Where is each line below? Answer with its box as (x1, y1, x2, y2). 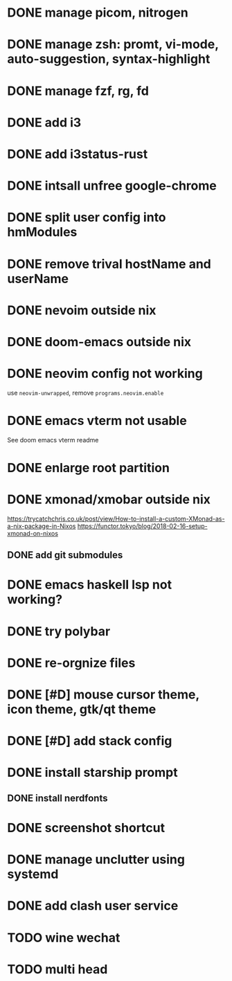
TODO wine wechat (7, 930, 121, 946)
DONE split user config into (7, 210, 166, 226)
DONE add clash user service (7, 898, 179, 914)
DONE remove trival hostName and (7, 256, 211, 271)
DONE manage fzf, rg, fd (7, 83, 149, 98)
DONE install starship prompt (7, 765, 178, 780)
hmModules (7, 224, 78, 240)
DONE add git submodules (7, 549, 123, 561)
